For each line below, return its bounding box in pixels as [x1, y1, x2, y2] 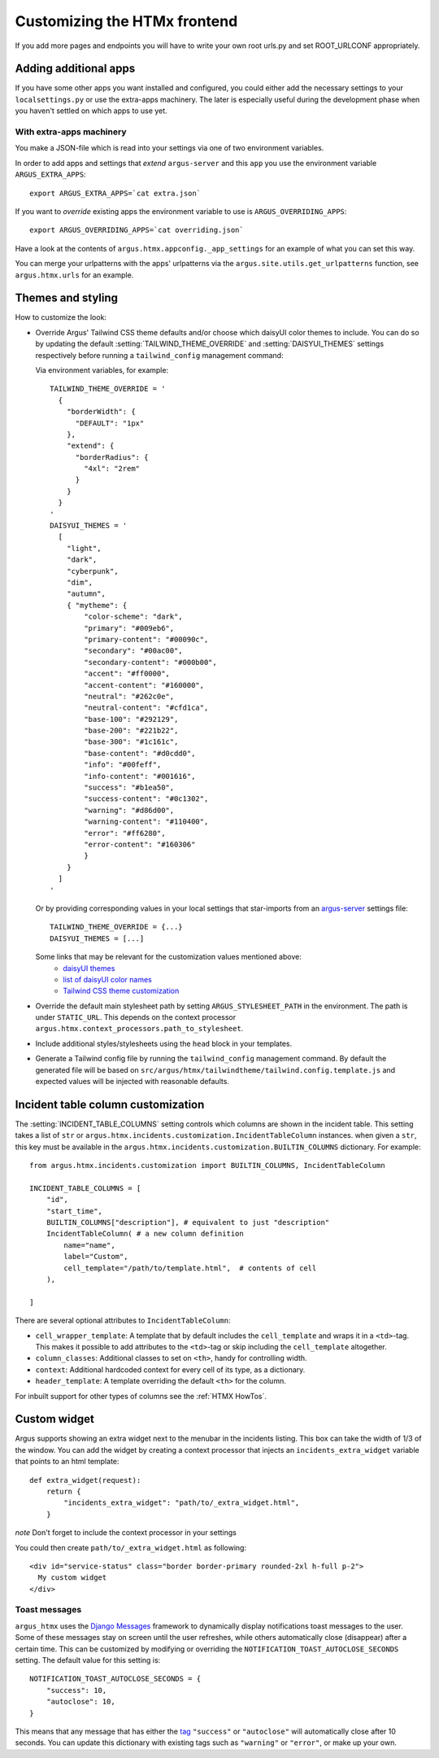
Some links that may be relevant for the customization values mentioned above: [35, 952, 302, 962]
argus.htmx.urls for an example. [15, 269, 134, 280]
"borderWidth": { [66, 407, 136, 417]
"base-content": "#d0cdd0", [84, 749, 196, 758]
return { [46, 1486, 81, 1496]
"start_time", [46, 1206, 103, 1216]
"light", [66, 544, 102, 553]
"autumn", [66, 589, 106, 598]
